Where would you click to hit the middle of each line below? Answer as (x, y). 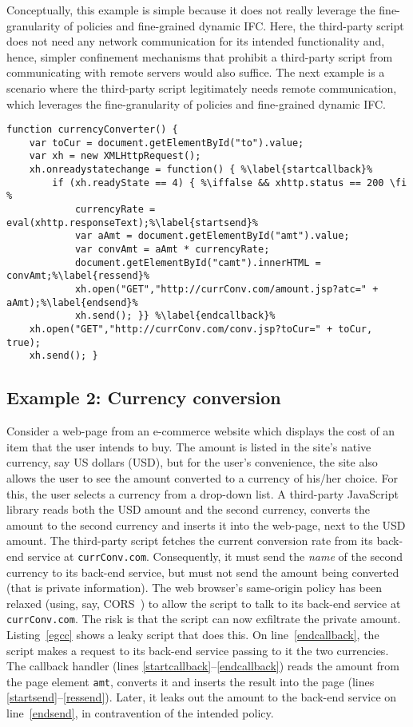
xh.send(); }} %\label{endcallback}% (175, 316)
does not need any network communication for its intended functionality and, (196, 41)
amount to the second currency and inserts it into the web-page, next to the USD (206, 524)
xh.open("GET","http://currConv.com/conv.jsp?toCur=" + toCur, (201, 329)
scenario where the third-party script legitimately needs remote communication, (202, 87)
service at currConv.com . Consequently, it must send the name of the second (215, 556)
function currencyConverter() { (92, 130)
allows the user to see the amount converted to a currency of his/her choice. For (202, 477)
